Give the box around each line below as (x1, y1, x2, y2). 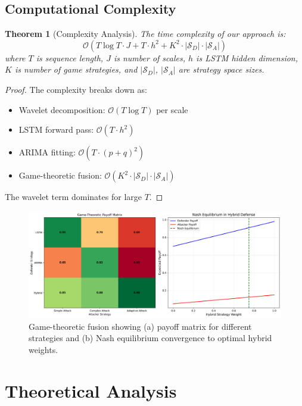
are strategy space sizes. (178, 63, 264, 76)
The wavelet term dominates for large (5, 190, 142, 203)
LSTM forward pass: (18, 123, 94, 136)
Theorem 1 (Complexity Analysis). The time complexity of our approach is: (5, 27, 286, 40)
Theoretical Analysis (5, 378, 177, 402)
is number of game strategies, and (14, 63, 138, 76)
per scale (156, 103, 188, 115)
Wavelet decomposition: (18, 103, 105, 115)
